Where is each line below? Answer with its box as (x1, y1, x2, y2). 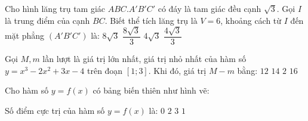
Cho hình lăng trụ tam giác (5, 2, 106, 14)
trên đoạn (87, 64, 123, 76)
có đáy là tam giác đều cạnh (158, 2, 261, 14)
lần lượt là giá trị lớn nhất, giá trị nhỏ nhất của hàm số (42, 52, 247, 65)
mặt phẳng (5, 29, 45, 42)
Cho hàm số (5, 84, 49, 97)
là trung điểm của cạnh (5, 14, 90, 26)
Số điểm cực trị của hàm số (5, 104, 105, 116)
